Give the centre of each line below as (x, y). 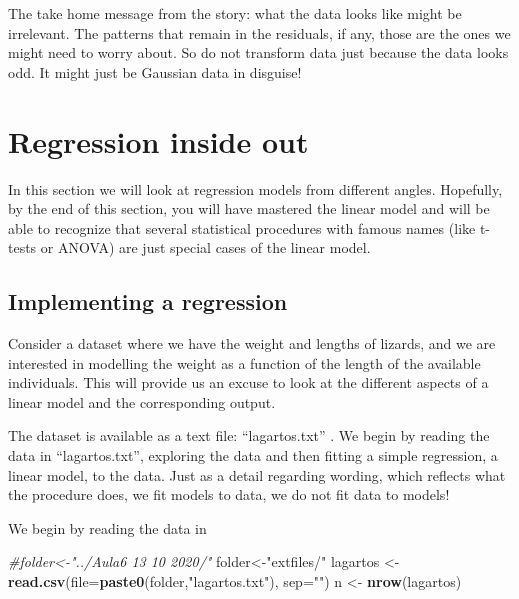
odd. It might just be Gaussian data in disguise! (155, 71)
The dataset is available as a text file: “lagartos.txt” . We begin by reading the (249, 435)
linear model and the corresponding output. (142, 401)
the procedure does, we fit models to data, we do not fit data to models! (229, 494)
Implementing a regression (148, 301)
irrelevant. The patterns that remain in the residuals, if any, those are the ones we (259, 32)
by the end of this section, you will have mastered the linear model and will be (249, 208)
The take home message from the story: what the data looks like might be (235, 13)
